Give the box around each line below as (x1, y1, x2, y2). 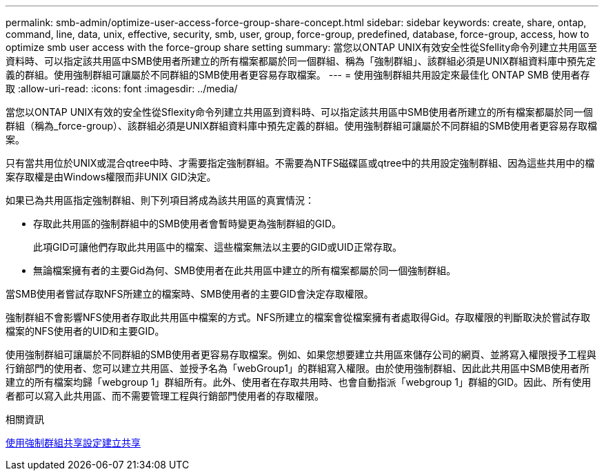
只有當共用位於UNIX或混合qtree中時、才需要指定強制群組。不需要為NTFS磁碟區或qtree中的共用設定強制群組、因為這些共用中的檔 (6, 157, 595, 169)
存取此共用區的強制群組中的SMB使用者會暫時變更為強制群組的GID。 (33, 218, 342, 229)
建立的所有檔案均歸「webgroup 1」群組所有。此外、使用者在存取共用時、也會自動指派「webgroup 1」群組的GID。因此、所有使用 (6, 376, 592, 388)
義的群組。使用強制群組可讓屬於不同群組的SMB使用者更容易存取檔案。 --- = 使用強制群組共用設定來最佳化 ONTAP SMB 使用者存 (6, 69, 590, 81)
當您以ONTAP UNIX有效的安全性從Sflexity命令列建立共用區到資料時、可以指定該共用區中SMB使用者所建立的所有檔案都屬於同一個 (6, 106, 593, 118)
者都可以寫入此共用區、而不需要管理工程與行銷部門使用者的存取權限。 (6, 390, 324, 402)
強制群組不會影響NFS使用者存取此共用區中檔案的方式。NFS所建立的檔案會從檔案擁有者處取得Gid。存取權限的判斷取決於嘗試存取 (6, 311, 590, 323)
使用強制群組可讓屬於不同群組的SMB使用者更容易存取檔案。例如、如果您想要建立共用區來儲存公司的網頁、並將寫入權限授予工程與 (6, 349, 596, 360)
